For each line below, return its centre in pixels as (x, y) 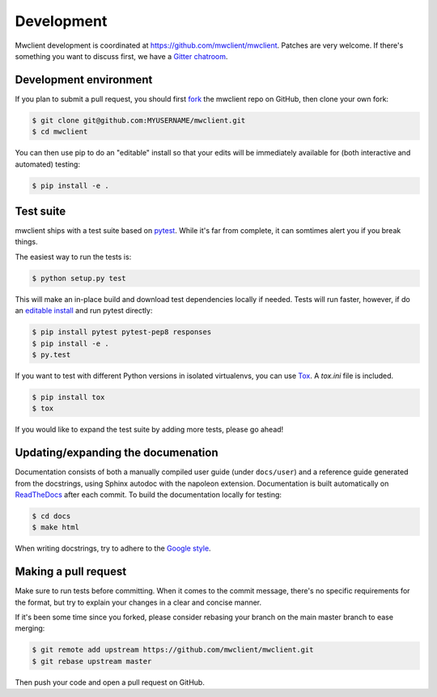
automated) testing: (48, 164)
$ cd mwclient (60, 132)
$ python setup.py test (79, 278)
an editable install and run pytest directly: (84, 311)
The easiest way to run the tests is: (73, 257)
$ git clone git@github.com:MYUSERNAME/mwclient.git (139, 120)
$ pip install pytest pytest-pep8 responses (122, 332)
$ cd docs (51, 516)
